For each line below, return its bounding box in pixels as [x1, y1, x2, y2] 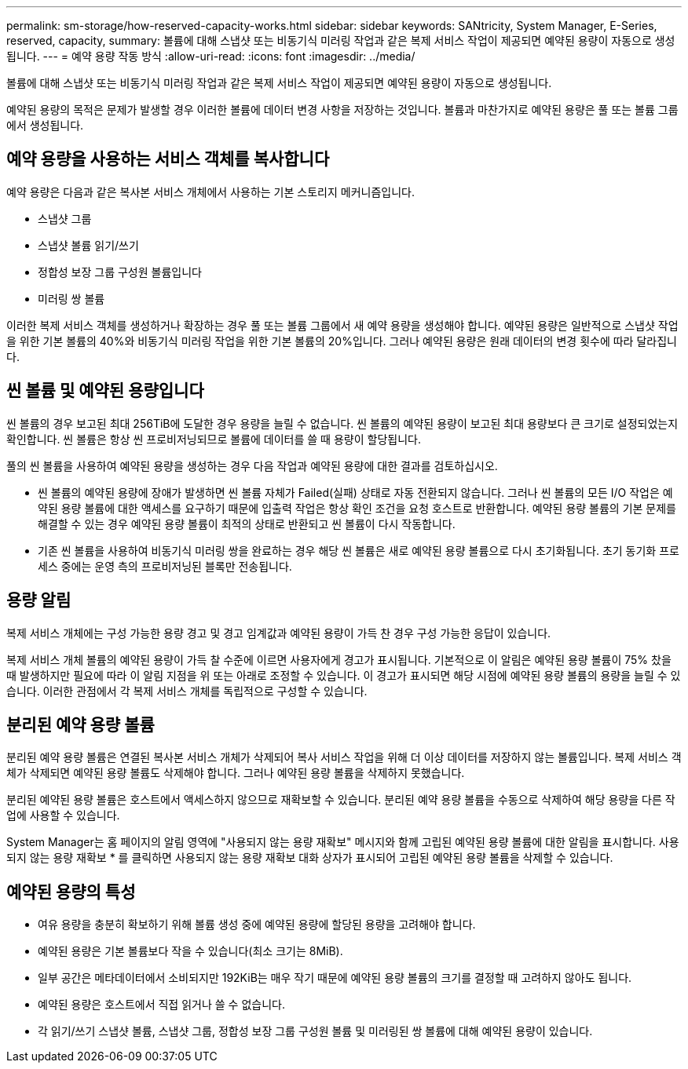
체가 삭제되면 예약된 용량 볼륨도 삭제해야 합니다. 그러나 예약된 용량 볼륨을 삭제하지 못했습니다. [6, 766, 465, 780]
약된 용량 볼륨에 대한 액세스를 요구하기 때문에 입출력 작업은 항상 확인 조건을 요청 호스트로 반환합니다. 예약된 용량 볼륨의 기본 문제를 [38, 501, 677, 515]
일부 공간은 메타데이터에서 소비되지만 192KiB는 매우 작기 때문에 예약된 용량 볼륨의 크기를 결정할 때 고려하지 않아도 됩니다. [38, 971, 632, 985]
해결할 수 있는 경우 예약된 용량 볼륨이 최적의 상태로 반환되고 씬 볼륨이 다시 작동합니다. [38, 516, 456, 531]
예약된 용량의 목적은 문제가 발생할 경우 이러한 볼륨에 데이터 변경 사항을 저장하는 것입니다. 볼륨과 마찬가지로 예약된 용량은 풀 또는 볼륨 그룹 [6, 103, 679, 116]
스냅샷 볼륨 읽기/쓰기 [38, 238, 139, 252]
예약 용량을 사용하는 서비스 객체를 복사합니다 [6, 149, 330, 170]
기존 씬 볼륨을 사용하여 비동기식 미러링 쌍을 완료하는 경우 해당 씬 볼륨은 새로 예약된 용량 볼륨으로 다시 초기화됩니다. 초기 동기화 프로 [38, 543, 679, 557]
